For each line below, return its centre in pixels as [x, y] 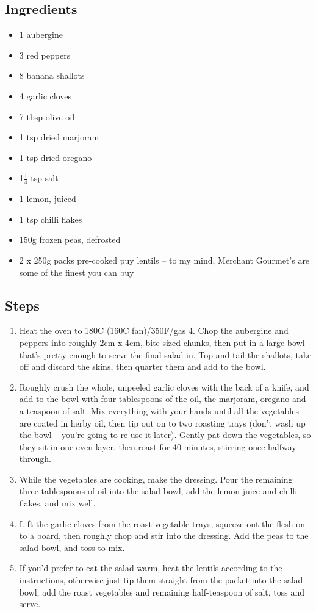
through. [35, 459]
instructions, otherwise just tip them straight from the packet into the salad [161, 580]
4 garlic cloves [45, 95]
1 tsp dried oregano [56, 157]
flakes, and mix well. [57, 503]
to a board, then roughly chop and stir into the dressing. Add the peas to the [164, 535]
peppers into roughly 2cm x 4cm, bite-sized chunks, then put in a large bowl [162, 342]
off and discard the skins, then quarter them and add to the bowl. [142, 366]
